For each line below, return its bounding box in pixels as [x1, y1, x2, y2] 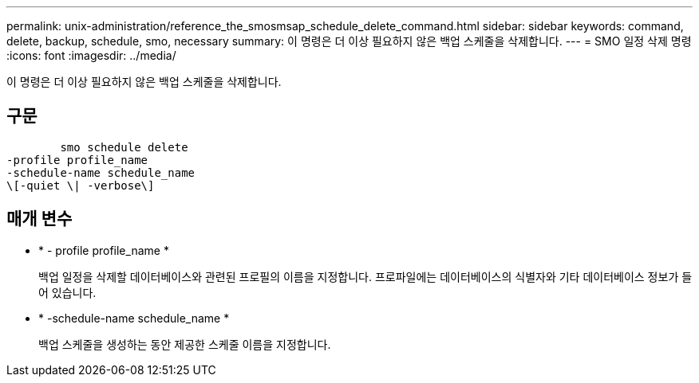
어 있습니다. [38, 285, 97, 299]
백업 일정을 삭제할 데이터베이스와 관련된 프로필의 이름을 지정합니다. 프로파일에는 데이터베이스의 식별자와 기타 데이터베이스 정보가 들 [38, 269, 693, 283]
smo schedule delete [60, 140, 188, 154]
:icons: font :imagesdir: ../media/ [6, 49, 176, 62]
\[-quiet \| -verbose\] [6, 178, 155, 192]
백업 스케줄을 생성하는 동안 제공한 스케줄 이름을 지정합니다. [38, 337, 331, 351]
